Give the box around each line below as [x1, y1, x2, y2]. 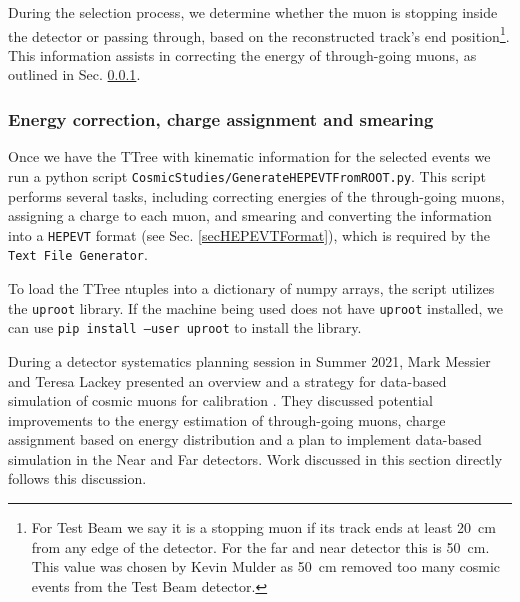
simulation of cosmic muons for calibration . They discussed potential [8, 390, 433, 411]
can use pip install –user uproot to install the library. [8, 317, 362, 338]
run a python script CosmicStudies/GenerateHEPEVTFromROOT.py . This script [8, 165, 486, 186]
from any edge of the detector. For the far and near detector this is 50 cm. [31, 536, 490, 557]
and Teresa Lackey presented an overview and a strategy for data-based [8, 370, 447, 391]
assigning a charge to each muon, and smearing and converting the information [8, 205, 492, 226]
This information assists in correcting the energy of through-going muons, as [8, 44, 477, 65]
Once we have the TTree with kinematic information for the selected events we [8, 146, 491, 167]
